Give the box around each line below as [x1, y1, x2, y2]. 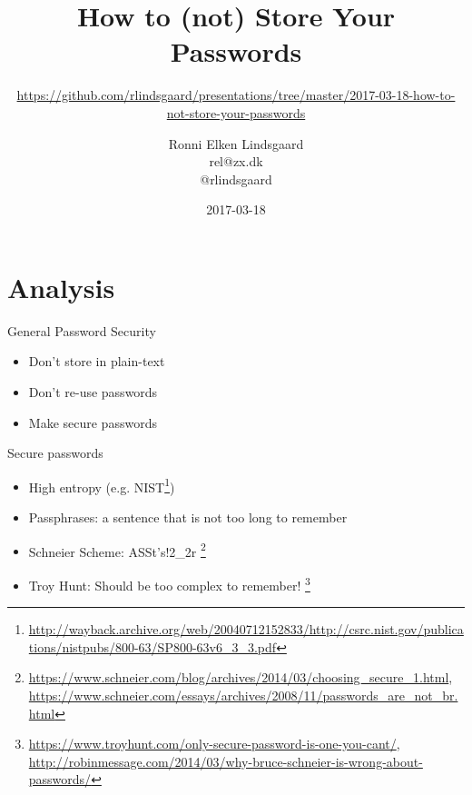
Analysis [7, 268, 115, 305]
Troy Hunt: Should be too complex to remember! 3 [28, 572, 310, 594]
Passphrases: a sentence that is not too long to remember [28, 508, 348, 527]
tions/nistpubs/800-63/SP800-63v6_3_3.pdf [28, 637, 277, 656]
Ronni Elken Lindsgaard [168, 134, 304, 153]
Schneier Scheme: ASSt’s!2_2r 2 [28, 539, 206, 561]
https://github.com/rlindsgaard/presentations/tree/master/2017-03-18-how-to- [16, 85, 456, 104]
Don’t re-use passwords [28, 383, 158, 401]
